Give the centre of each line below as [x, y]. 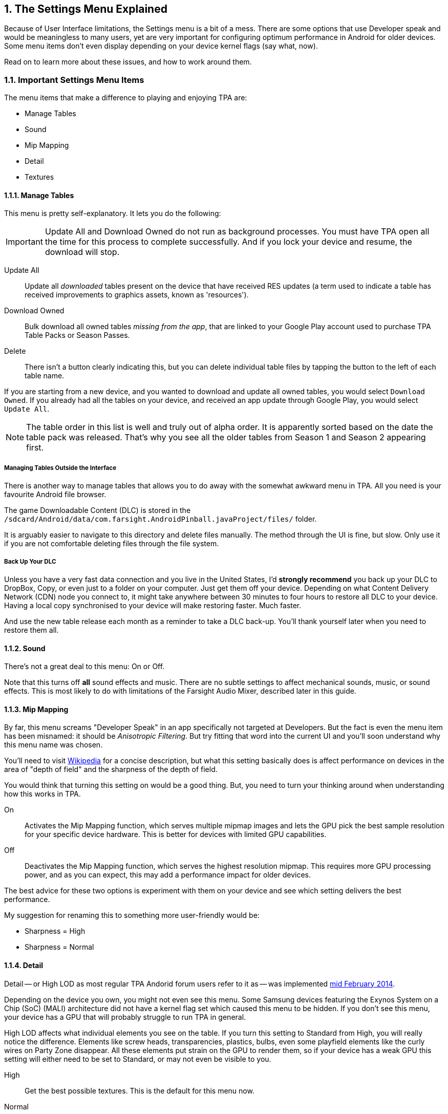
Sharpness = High [55, 931]
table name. [45, 376]
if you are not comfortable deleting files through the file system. [112, 544]
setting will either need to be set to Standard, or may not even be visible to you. [138, 1059]
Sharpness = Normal [59, 947]
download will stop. [82, 252]
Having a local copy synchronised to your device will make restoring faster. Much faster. [153, 605]
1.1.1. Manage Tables [39, 195]
